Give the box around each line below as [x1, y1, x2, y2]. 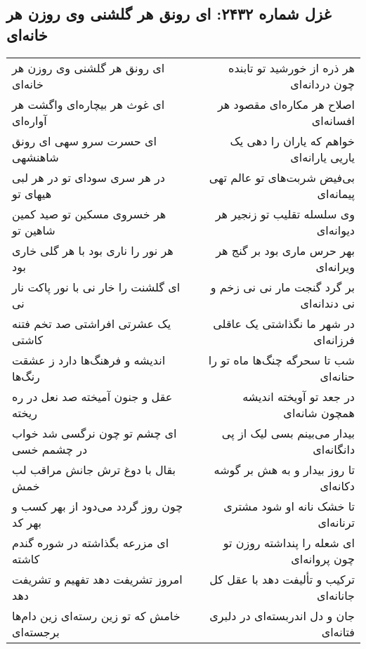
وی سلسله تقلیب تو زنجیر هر [215, 205, 355, 222]
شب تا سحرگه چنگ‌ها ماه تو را [208, 351, 355, 368]
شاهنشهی [12, 148, 59, 165]
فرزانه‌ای [313, 331, 355, 348]
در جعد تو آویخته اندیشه [242, 388, 355, 405]
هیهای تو [12, 185, 52, 202]
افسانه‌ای [311, 112, 355, 129]
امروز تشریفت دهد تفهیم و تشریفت [12, 570, 183, 587]
